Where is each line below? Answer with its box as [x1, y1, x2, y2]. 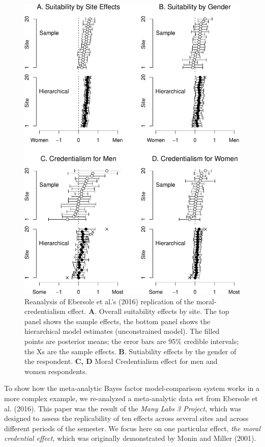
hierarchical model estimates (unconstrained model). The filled [24, 326, 220, 336]
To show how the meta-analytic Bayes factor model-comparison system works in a [4, 383, 259, 393]
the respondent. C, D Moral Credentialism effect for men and [24, 356, 218, 366]
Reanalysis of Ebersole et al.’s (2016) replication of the [24, 296, 194, 306]
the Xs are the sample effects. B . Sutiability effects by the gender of [24, 346, 237, 356]
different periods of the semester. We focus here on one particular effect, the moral [4, 423, 260, 433]
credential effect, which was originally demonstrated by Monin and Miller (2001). [4, 433, 256, 443]
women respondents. [24, 365, 87, 376]
